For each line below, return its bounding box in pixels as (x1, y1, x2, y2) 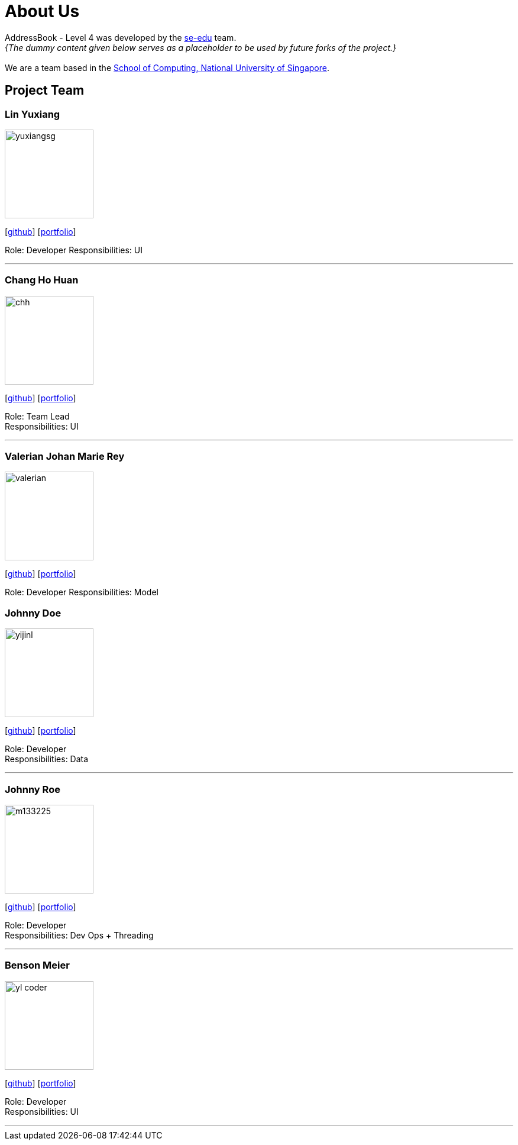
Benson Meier (5, 959, 70, 972)
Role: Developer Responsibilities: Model (5, 587, 158, 598)
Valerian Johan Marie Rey (5, 450, 125, 463)
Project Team (5, 83, 85, 98)
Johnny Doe (5, 607, 61, 619)
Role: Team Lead (5, 411, 70, 421)
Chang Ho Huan (5, 274, 79, 286)
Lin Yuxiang (5, 108, 60, 120)
